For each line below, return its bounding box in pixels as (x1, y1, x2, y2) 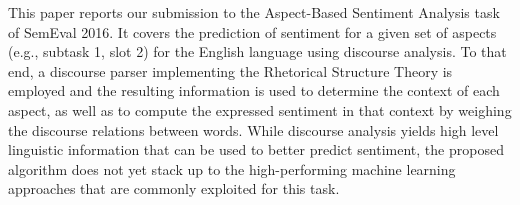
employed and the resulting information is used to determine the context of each (8, 80, 500, 101)
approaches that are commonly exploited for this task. (8, 178, 340, 199)
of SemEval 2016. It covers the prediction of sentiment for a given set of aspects (8, 21, 497, 42)
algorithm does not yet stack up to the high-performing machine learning (8, 158, 456, 179)
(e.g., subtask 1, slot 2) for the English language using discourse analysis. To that (8, 41, 507, 62)
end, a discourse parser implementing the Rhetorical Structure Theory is (8, 60, 453, 81)
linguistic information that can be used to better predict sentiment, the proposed (8, 139, 504, 160)
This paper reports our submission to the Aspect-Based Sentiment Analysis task (8, 2, 500, 22)
